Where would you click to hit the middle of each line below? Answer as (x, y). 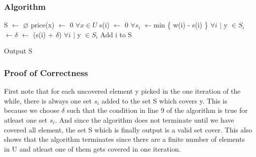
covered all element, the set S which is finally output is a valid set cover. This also (128, 129)
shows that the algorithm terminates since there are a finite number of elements (125, 139)
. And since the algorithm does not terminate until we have (145, 120)
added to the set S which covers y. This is (165, 100)
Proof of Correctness (46, 72)
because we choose (32, 110)
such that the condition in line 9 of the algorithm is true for (157, 110)
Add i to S (116, 34)
